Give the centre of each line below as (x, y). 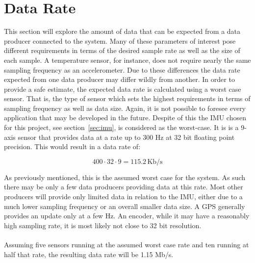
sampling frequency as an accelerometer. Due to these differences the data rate (122, 69)
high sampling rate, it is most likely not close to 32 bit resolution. (103, 225)
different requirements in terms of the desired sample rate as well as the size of (122, 50)
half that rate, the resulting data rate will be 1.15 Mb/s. (89, 254)
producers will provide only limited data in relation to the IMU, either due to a (123, 197)
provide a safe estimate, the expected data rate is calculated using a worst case (123, 89)
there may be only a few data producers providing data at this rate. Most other (124, 187)
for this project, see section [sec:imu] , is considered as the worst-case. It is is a (121, 127)
